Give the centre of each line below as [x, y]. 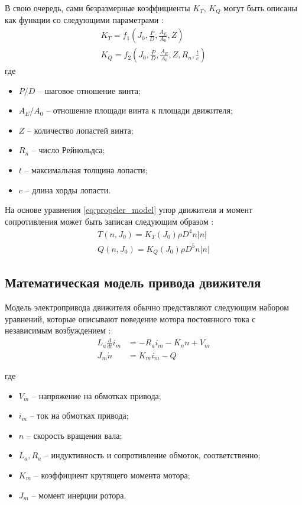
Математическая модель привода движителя [133, 282]
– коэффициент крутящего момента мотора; [112, 475]
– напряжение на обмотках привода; [97, 395]
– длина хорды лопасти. [68, 190]
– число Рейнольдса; [68, 150]
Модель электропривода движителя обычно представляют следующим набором [147, 307]
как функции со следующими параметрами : [84, 20]
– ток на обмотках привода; [79, 415]
